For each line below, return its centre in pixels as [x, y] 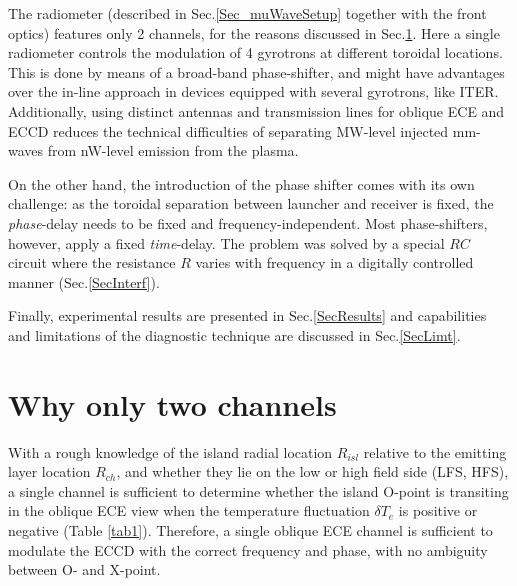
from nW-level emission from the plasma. [173, 150]
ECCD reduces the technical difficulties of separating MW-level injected [228, 130]
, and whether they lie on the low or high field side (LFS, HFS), [312, 471]
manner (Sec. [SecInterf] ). [84, 281]
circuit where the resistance [92, 262]
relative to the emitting [435, 451]
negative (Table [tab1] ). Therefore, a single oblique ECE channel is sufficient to [250, 530]
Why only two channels [172, 403]
